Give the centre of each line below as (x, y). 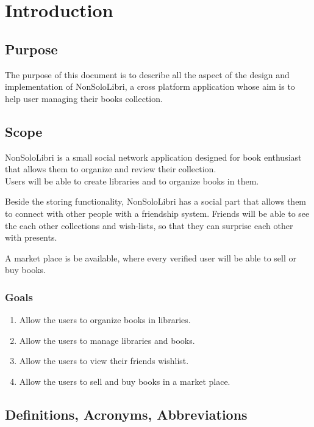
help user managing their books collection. (84, 98)
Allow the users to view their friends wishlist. (104, 361)
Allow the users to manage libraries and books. (107, 340)
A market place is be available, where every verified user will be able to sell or (151, 257)
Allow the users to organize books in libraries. (105, 320)
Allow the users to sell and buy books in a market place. (125, 381)
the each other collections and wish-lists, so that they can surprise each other (149, 225)
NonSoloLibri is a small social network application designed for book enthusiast (153, 157)
